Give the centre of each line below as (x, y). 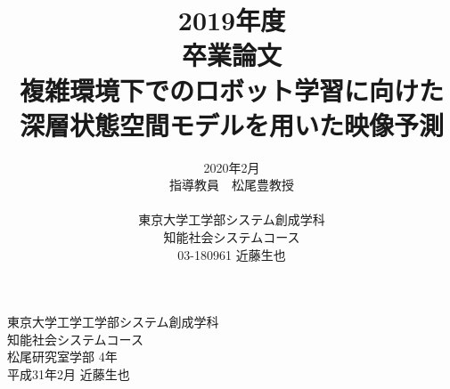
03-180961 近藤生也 (232, 254)
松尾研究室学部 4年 (62, 357)
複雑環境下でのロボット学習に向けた (231, 89)
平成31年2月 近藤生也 (69, 374)
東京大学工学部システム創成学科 (232, 219)
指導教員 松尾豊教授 (232, 185)
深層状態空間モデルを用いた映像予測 (231, 124)
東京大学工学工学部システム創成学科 (113, 322)
